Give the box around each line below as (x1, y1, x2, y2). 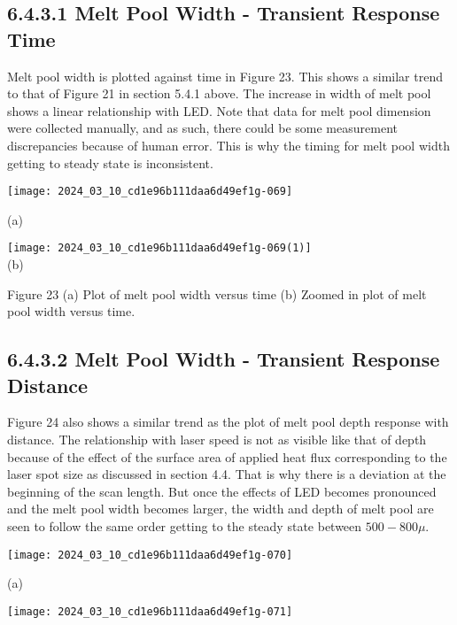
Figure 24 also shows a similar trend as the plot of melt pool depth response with (7, 413, 449, 431)
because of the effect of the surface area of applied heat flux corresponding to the (7, 447, 447, 466)
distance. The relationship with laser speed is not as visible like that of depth (7, 430, 427, 449)
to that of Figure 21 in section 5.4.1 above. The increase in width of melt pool (7, 84, 431, 103)
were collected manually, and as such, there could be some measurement (7, 119, 398, 137)
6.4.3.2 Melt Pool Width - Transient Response (7, 345, 440, 373)
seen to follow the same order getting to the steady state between (7, 517, 362, 535)
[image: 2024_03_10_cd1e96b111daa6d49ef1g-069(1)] (7, 242, 312, 255)
